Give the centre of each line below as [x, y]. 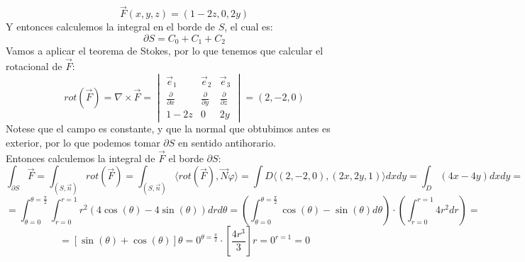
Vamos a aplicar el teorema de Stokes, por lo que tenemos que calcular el [165, 51]
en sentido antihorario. [227, 143]
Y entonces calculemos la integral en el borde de [110, 27]
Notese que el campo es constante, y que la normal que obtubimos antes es [168, 129]
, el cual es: [249, 27]
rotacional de [34, 66]
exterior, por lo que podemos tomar [83, 143]
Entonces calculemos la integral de [81, 158]
